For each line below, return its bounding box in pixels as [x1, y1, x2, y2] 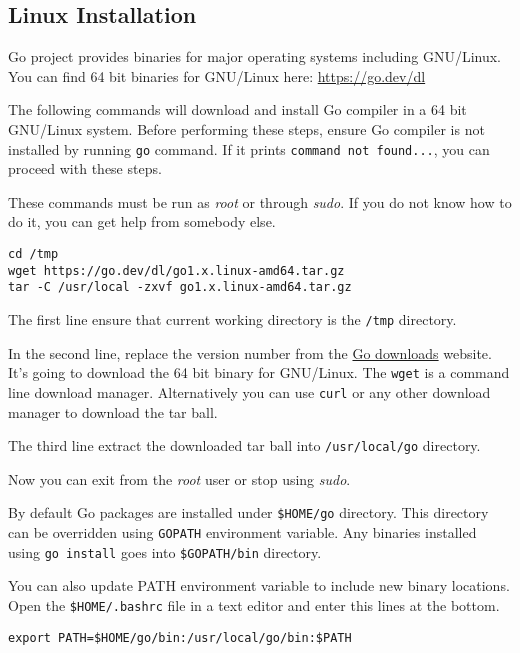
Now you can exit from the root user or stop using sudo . [8, 468, 351, 489]
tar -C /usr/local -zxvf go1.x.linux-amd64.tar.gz [8, 280, 352, 295]
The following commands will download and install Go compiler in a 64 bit [8, 99, 467, 120]
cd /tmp [8, 247, 59, 262]
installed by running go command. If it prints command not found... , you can [8, 138, 490, 159]
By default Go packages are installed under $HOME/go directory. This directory [8, 502, 489, 523]
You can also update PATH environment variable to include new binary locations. [8, 575, 510, 596]
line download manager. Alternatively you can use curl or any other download [8, 381, 491, 402]
